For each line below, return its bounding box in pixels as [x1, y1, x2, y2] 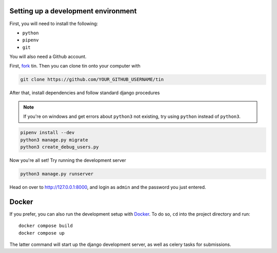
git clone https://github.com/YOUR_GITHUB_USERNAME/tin [20, 77, 164, 82]
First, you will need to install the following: [9, 20, 98, 27]
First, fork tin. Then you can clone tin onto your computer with [9, 63, 141, 69]
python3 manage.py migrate [20, 137, 88, 143]
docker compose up [18, 230, 65, 236]
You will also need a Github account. [9, 54, 87, 60]
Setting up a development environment [9, 7, 137, 15]
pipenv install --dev [20, 130, 75, 136]
